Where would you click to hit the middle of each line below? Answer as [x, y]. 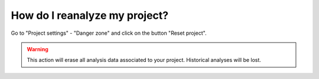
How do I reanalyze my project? [89, 15]
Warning [38, 49]
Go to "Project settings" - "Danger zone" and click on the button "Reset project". [109, 33]
